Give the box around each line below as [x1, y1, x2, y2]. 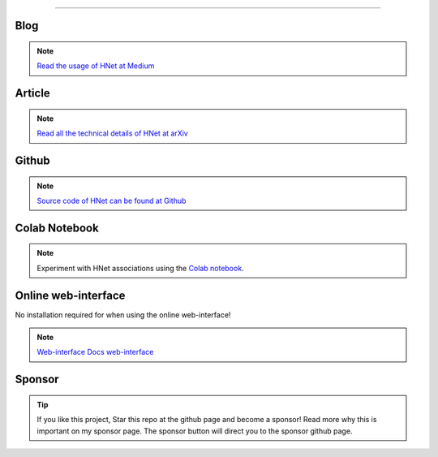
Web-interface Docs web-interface [36, 347, 154, 357]
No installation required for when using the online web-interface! [15, 309, 231, 320]
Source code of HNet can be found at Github [36, 196, 187, 205]
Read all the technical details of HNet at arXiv [36, 128, 188, 138]
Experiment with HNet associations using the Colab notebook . [36, 263, 244, 273]
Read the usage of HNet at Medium [36, 61, 155, 71]
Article [15, 86, 50, 101]
